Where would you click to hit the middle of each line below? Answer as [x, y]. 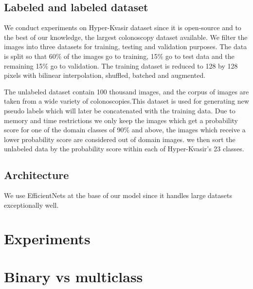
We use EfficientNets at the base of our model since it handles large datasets [118, 195]
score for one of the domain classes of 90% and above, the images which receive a [125, 130]
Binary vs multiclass [73, 276]
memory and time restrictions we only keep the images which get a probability [121, 120]
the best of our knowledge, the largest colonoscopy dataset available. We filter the [126, 37]
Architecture [36, 175]
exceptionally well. [31, 205]
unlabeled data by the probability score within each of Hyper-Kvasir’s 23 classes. [124, 149]
